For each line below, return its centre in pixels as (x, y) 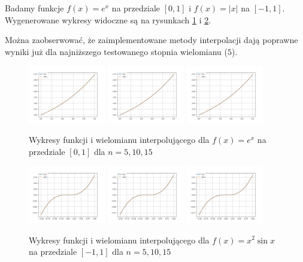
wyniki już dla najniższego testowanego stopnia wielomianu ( (116, 51)
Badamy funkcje (34, 8)
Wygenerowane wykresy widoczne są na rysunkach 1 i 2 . (108, 19)
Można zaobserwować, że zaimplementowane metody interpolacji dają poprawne (151, 40)
